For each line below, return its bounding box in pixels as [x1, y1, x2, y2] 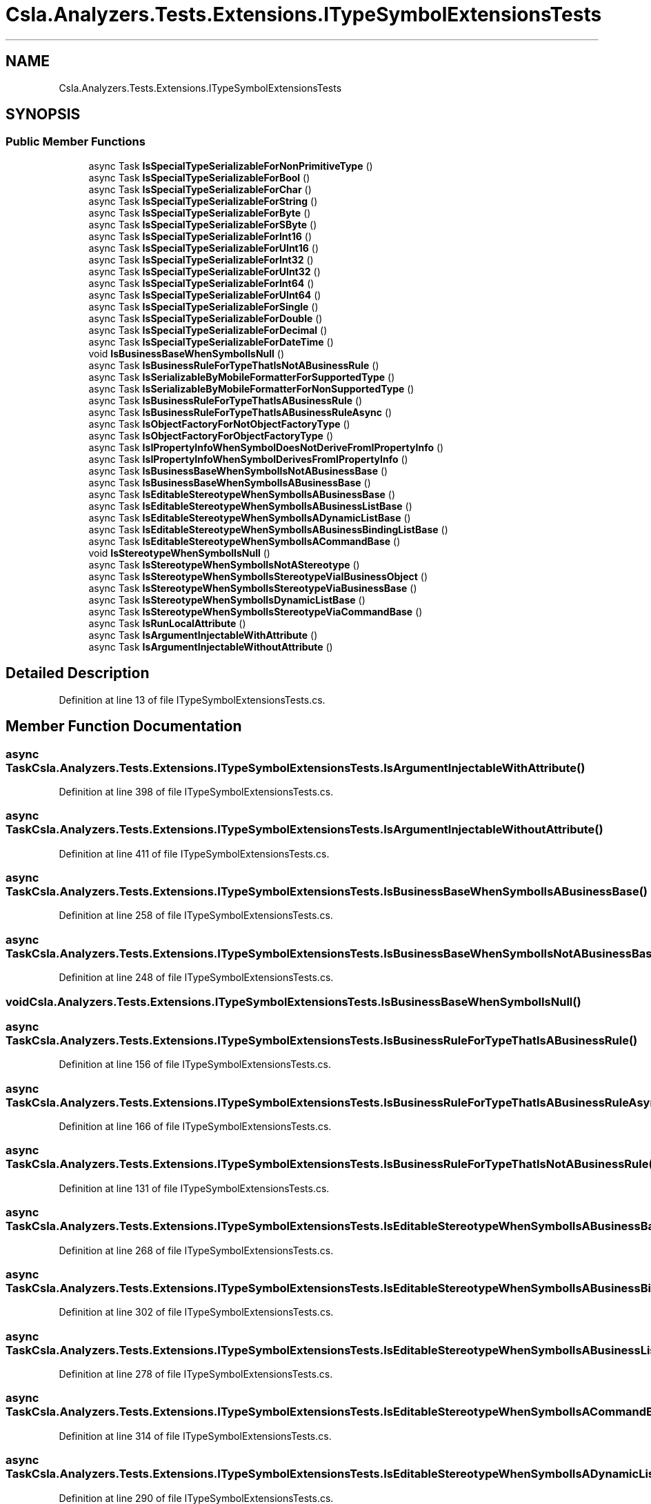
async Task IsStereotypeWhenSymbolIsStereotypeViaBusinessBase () [88, 582, 417, 594]
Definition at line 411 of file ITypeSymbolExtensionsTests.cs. [59, 847, 330, 860]
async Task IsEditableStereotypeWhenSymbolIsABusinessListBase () [88, 499, 412, 512]
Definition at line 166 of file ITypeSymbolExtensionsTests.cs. [59, 1120, 332, 1132]
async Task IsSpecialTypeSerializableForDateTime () [88, 335, 334, 348]
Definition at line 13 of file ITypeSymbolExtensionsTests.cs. [59, 693, 325, 706]
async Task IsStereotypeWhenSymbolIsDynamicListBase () [88, 593, 365, 606]
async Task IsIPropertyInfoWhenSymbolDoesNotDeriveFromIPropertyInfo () [88, 441, 444, 453]
